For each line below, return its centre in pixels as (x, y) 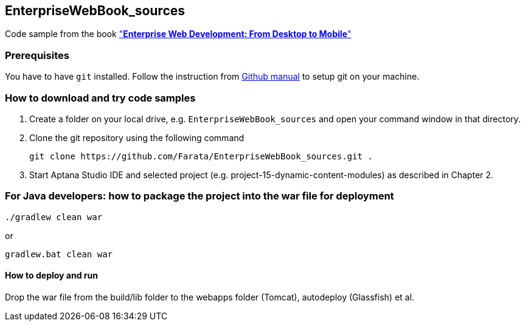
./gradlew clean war (54, 217)
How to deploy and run (51, 276)
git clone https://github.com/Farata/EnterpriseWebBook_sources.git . (201, 156)
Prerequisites (37, 55)
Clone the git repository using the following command (137, 137)
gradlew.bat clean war (59, 254)
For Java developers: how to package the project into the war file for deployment (200, 196)
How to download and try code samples (100, 98)
